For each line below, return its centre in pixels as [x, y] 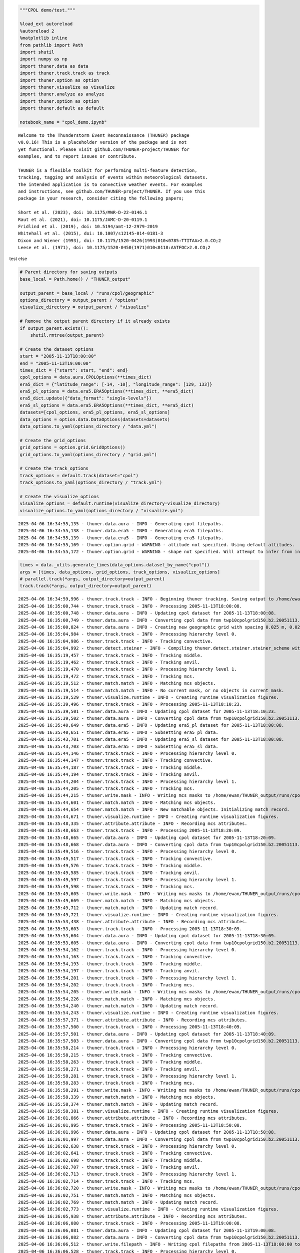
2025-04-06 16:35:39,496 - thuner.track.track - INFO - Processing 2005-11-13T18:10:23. [130, 704]
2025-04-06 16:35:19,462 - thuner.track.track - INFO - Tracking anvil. [109, 662]
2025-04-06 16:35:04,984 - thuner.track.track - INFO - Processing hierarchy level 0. [127, 634]
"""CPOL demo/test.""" [47, 10]
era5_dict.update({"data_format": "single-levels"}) [86, 398]
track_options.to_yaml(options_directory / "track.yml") [91, 483]
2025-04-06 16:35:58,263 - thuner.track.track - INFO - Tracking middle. [110, 1062]
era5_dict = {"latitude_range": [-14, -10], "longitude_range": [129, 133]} [116, 384]
